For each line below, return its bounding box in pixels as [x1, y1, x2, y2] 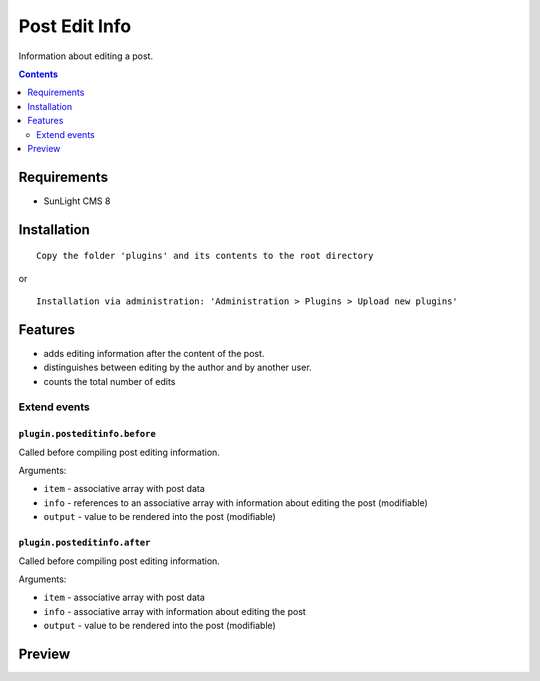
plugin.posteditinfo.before [18, 428, 157, 440]
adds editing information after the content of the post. [43, 347, 265, 359]
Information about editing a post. [18, 50, 154, 62]
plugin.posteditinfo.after [18, 537, 151, 549]
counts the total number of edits [43, 375, 176, 387]
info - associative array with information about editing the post [43, 605, 307, 617]
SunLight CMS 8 [43, 195, 111, 207]
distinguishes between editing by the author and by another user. [43, 361, 312, 374]
